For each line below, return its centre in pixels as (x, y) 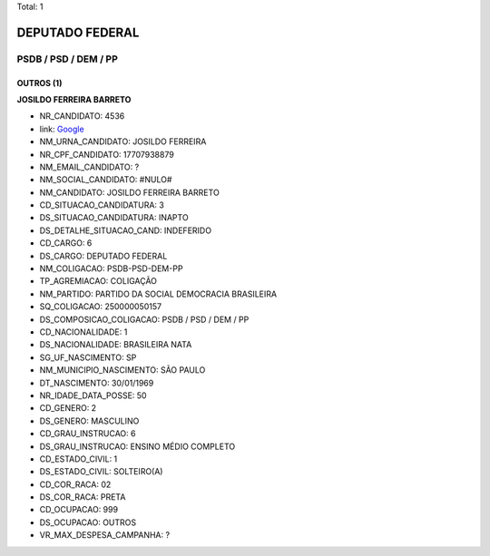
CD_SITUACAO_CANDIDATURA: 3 (102, 205)
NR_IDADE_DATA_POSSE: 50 (93, 395)
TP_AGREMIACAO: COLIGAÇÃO (98, 281)
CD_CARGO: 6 (66, 243)
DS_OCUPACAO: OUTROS (88, 522)
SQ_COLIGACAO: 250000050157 (101, 307)
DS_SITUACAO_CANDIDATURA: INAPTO (114, 218)
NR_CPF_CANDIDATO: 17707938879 (107, 154)
